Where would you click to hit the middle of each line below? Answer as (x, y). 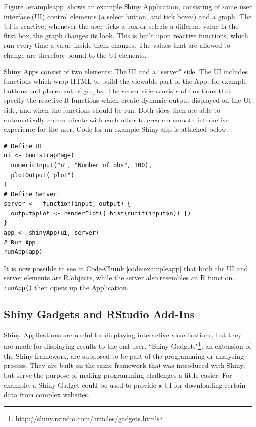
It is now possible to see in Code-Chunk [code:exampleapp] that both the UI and (126, 268)
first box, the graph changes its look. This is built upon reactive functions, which (126, 35)
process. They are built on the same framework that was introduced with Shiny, (125, 365)
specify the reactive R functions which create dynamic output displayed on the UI (128, 100)
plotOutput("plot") (43, 175)
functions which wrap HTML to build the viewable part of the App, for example (125, 81)
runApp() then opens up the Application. (66, 288)
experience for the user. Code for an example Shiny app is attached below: (116, 129)
